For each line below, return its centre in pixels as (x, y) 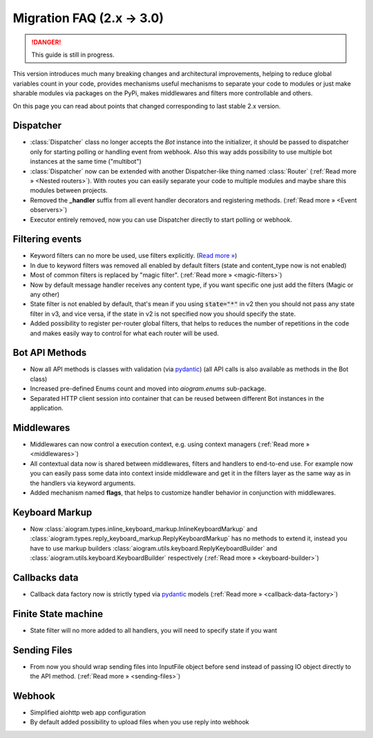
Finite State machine (58, 614)
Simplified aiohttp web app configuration (88, 712)
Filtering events (47, 239)
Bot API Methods (50, 353)
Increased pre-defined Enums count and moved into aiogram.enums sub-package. (148, 389)
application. (47, 408)
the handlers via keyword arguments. (83, 483)
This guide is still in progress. (73, 55)
